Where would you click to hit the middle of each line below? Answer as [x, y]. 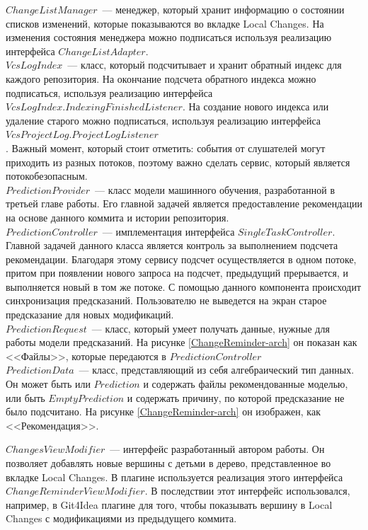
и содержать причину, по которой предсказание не [236, 397]
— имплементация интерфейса [168, 231]
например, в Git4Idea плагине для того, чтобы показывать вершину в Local [169, 504]
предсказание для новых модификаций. [90, 315]
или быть [25, 397]
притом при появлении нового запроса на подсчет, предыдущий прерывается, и [177, 273]
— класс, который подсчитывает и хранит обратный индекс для [205, 65]
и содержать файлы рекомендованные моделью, [246, 384]
